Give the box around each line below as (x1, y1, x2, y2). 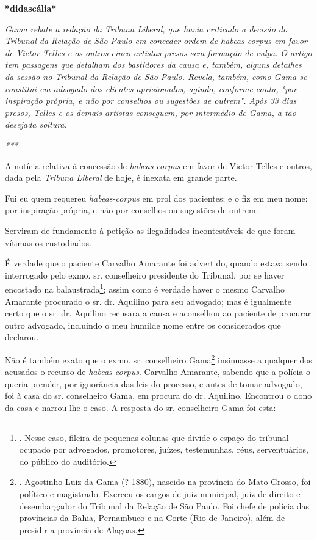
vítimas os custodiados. (5, 236, 91, 249)
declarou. (5, 330, 39, 343)
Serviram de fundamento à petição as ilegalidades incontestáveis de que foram (5, 224, 296, 236)
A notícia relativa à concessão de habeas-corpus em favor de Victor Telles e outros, (5, 159, 313, 172)
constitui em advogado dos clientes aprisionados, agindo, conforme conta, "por (5, 82, 297, 95)
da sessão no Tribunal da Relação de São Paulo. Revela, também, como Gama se (5, 70, 307, 82)
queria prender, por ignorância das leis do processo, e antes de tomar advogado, (5, 377, 302, 390)
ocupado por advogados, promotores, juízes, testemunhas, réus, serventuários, (19, 443, 308, 456)
